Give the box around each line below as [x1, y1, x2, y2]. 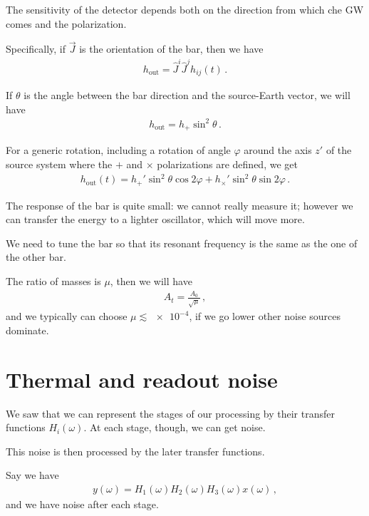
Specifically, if [6, 41, 66, 56]
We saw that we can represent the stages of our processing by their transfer [6, 406, 335, 420]
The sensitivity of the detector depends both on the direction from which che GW [6, 2, 364, 16]
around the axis [244, 143, 312, 158]
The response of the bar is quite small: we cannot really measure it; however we [6, 197, 353, 212]
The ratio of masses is [6, 273, 101, 288]
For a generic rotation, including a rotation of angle [6, 143, 231, 158]
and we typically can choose [6, 309, 128, 324]
